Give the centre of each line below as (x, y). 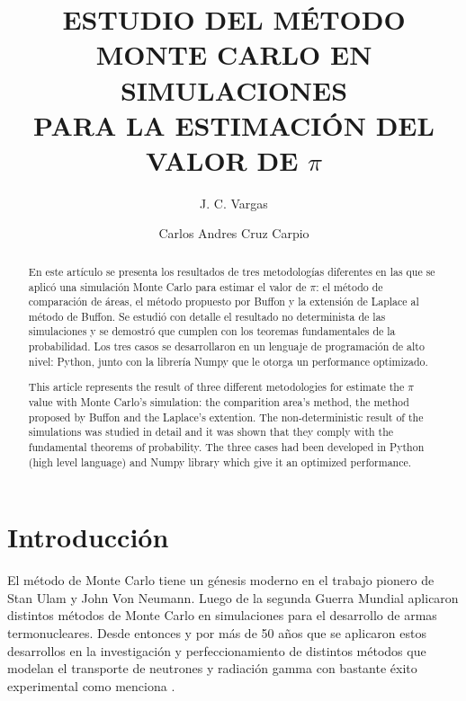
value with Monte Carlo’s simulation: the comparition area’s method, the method (219, 402)
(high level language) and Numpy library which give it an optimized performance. (220, 461)
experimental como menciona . (91, 685)
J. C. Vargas (234, 203)
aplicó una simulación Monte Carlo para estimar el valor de (167, 286)
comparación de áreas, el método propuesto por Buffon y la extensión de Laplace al (224, 302)
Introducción (88, 537)
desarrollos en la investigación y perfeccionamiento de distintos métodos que (217, 650)
